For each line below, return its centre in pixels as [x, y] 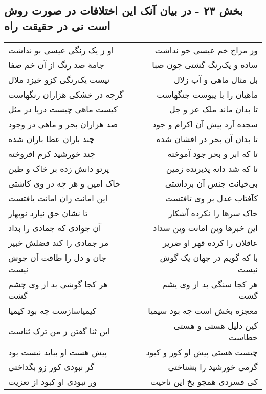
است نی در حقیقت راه [57, 25]
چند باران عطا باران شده [51, 138]
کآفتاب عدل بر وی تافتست [211, 198]
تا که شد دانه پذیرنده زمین [212, 168]
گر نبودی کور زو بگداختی [51, 366]
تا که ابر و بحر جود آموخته [213, 153]
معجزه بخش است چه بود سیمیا [203, 310]
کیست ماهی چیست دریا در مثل [63, 109]
